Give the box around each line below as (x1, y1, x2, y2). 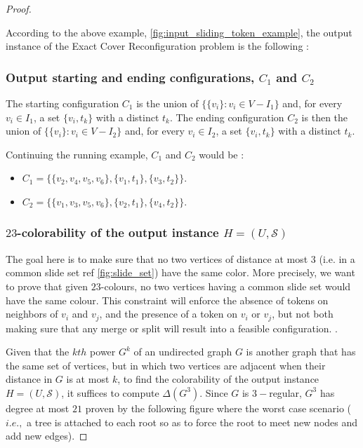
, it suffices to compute (61, 385, 159, 400)
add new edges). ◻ (6, 428, 88, 443)
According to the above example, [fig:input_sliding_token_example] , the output (6, 25, 352, 39)
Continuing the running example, (6, 147, 148, 161)
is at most (66, 372, 110, 386)
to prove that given (6, 278, 88, 293)
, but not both (272, 306, 334, 321)
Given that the (6, 344, 70, 359)
